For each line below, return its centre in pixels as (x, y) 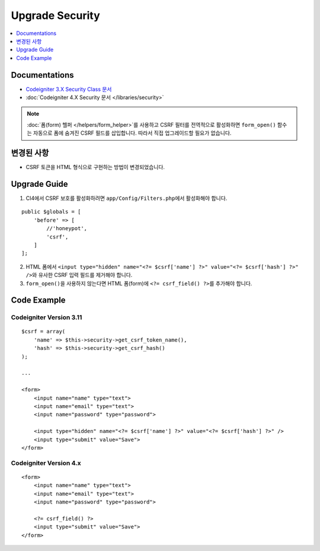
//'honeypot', (67, 229)
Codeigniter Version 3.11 (47, 317)
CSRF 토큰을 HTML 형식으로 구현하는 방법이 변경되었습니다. (95, 167)
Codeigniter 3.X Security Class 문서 (69, 89)
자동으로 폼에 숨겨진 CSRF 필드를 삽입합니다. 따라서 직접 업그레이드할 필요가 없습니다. (132, 133)
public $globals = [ (51, 212)
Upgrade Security (55, 15)
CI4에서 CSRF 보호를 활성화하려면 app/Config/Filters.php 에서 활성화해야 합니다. (127, 198)
